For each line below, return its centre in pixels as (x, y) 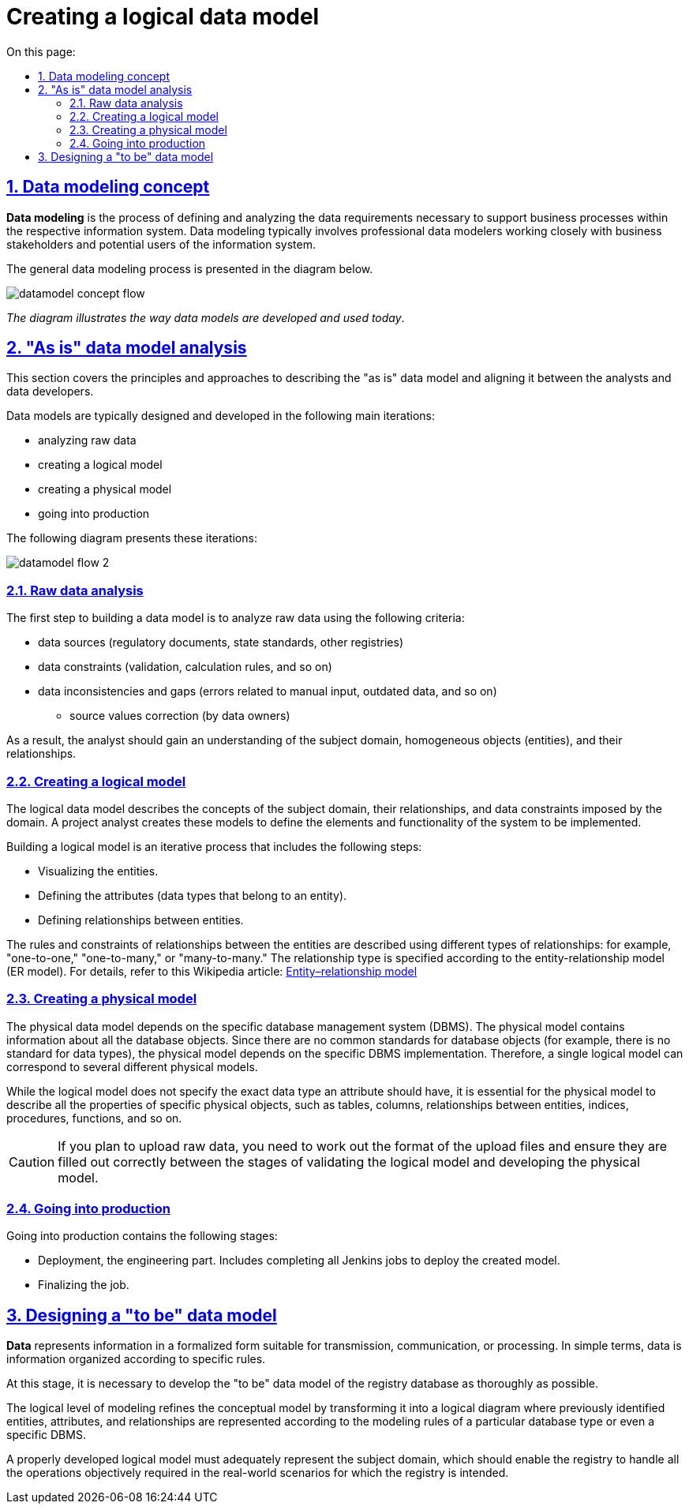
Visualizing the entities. (98, 871)
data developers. (50, 392)
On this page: (41, 51)
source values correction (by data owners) (180, 716)
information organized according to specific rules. (136, 1359)
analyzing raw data (87, 440)
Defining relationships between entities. (141, 920)
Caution (32, 1162)
